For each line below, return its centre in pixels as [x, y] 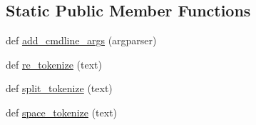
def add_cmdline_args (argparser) [81, 40]
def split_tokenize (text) [59, 88]
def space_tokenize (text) [62, 112]
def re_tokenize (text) [54, 64]
